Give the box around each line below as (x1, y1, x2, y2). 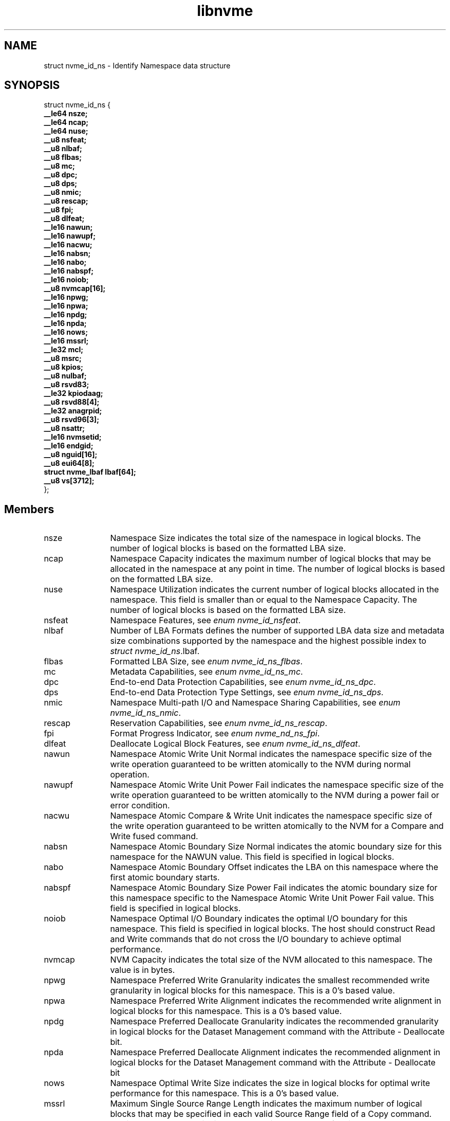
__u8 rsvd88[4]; (44, 397, 100, 407)
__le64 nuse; (44, 126, 88, 136)
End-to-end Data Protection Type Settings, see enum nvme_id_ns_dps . (110, 687, 384, 698)
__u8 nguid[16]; (44, 450, 98, 459)
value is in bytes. (110, 965, 175, 975)
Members (4, 502, 54, 516)
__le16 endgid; (44, 441, 93, 450)
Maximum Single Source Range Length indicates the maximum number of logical (110, 1098, 422, 1109)
